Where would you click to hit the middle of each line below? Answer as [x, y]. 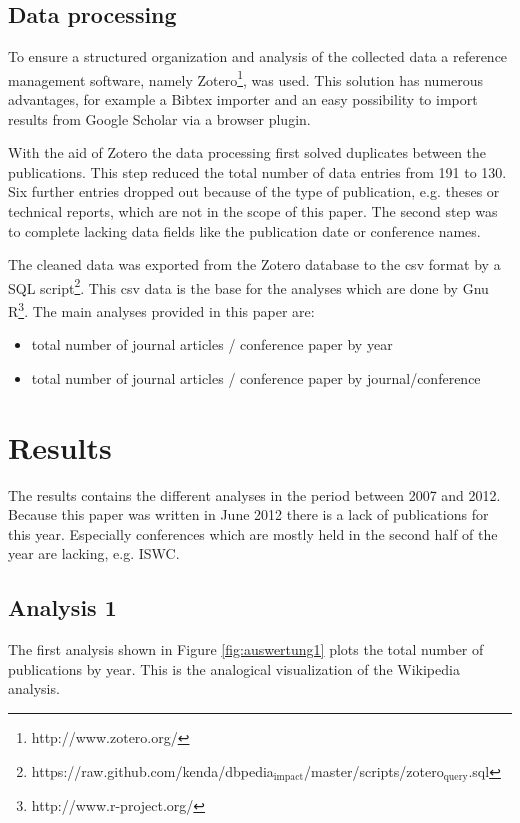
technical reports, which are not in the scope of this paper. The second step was [253, 211]
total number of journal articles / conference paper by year [212, 344]
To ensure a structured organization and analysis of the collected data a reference [258, 56]
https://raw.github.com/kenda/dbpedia [152, 770]
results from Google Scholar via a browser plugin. [159, 118]
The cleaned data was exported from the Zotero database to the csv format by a [254, 264]
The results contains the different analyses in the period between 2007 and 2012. [254, 494]
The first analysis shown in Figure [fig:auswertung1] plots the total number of [246, 649]
